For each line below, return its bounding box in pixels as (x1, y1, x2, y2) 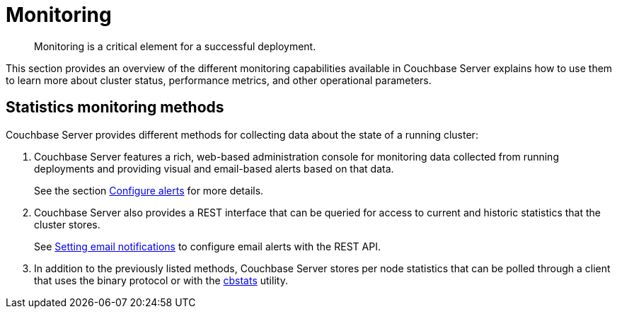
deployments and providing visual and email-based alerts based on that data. (34, 162, 394, 175)
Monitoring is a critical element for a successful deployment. (34, 40, 316, 52)
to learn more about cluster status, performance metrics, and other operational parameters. (6, 74, 432, 86)
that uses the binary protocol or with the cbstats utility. (34, 274, 288, 286)
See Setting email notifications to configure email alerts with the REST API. (34, 240, 381, 252)
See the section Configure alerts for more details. (34, 184, 264, 197)
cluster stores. (34, 218, 100, 231)
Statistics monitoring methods (6, 98, 224, 117)
